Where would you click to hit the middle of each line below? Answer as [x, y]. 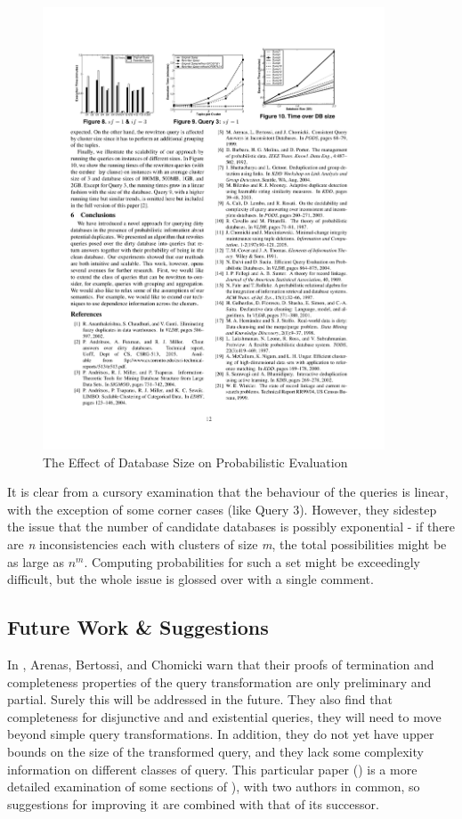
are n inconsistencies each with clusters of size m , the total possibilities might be [227, 544]
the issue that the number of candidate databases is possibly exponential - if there [231, 527]
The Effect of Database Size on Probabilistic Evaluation [195, 462]
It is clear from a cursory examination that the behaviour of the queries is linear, [228, 492]
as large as [36, 561]
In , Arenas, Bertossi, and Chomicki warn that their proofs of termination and [221, 665]
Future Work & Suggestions [138, 627]
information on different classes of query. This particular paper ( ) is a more [212, 769]
